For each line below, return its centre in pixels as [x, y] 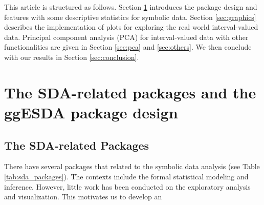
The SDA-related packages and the [130, 92]
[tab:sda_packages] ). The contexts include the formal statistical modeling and [126, 176]
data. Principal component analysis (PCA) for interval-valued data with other [126, 37]
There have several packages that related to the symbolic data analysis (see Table [132, 166]
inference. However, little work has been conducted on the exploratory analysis [127, 186]
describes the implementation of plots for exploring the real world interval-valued [131, 27]
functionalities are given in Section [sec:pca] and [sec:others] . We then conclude [128, 47]
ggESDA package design [91, 112]
